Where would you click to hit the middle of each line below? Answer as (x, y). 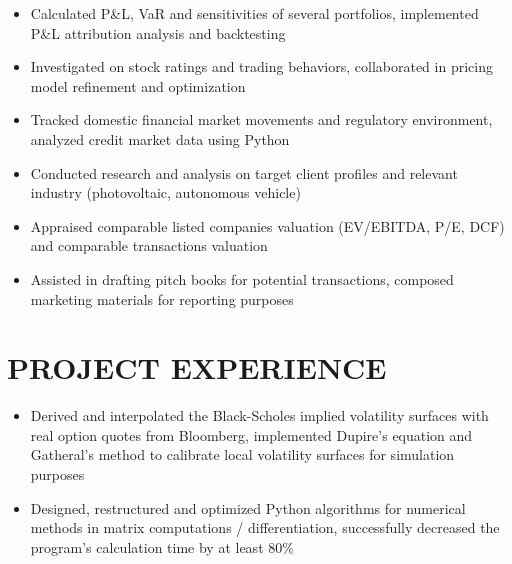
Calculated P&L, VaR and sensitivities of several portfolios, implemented (254, 13)
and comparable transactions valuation (149, 245)
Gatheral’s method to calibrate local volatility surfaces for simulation (242, 454)
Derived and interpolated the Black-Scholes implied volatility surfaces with (259, 415)
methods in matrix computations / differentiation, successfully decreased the (265, 527)
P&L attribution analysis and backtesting (158, 32)
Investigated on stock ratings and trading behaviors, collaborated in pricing (261, 66)
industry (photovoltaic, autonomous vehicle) (165, 192)
